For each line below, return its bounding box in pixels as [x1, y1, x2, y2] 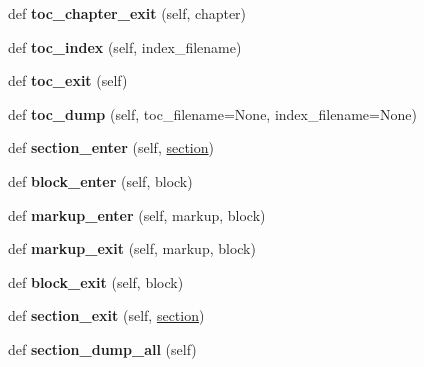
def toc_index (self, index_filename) [8, 36, 242, 57]
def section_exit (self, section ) [8, 305, 205, 326]
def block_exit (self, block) [8, 271, 184, 292]
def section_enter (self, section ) [8, 137, 214, 158]
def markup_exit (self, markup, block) [8, 238, 256, 259]
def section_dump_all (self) [8, 338, 197, 359]
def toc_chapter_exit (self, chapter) [8, 3, 247, 23]
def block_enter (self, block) [8, 170, 193, 191]
